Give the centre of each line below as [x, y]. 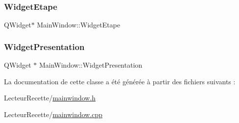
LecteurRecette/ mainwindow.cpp [53, 114]
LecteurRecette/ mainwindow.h [50, 98]
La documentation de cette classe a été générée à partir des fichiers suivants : [120, 81]
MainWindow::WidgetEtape [79, 25]
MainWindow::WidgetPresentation [91, 65]
